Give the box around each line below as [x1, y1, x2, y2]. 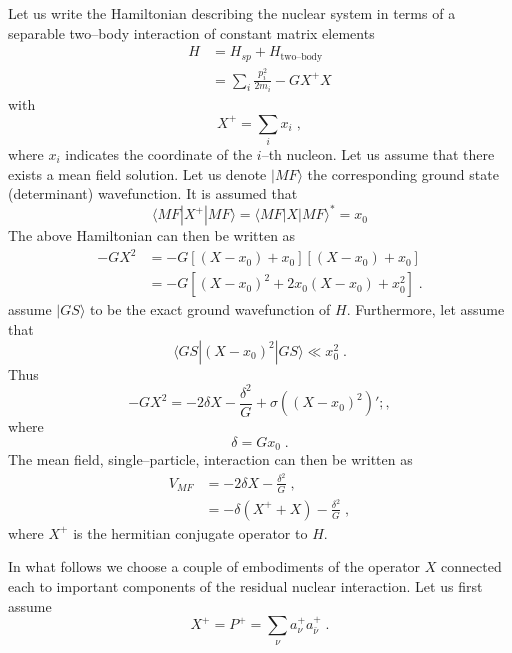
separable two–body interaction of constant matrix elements [8, 22, 375, 43]
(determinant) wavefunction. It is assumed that [8, 183, 298, 204]
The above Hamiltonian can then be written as [8, 225, 296, 246]
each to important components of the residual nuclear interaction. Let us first [8, 576, 483, 597]
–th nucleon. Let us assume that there [261, 143, 495, 164]
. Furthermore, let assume [346, 299, 505, 320]
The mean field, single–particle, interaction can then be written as [8, 449, 413, 470]
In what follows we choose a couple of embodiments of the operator [8, 556, 421, 577]
